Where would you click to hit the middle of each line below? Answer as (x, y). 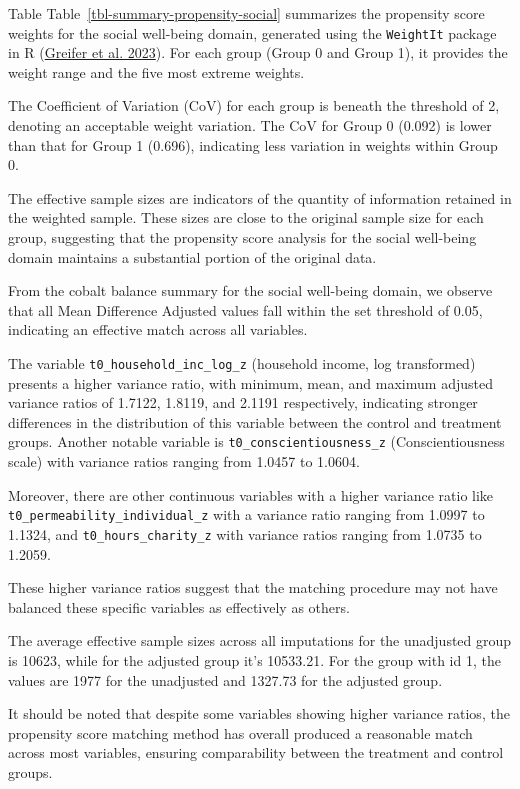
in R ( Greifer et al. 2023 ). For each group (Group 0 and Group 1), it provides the (258, 52)
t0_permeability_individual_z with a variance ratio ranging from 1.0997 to (246, 514)
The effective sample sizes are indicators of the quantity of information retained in (260, 197)
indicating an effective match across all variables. (158, 329)
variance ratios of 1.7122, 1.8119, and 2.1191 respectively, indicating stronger (243, 402)
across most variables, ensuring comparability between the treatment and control (256, 752)
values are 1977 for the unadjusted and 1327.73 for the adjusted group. (225, 679)
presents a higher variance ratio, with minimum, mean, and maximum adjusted (250, 382)
